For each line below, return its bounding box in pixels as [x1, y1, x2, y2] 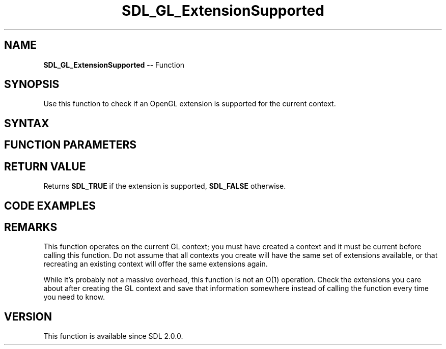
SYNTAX [4, 117, 49, 130]
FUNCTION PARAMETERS [4, 138, 136, 152]
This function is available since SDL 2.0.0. [43, 332, 183, 341]
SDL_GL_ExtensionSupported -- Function [43, 60, 185, 69]
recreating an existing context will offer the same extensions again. [43, 259, 268, 269]
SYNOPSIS [4, 78, 60, 91]
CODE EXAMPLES [4, 199, 96, 212]
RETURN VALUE [4, 160, 86, 173]
